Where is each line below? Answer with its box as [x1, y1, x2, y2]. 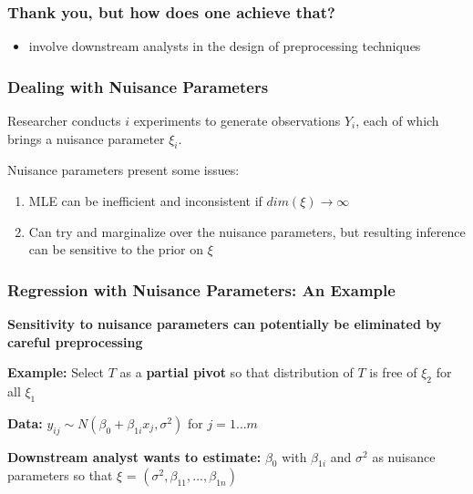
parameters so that [7, 466, 113, 485]
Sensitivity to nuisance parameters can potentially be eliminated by [7, 314, 442, 334]
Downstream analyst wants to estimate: [7, 447, 262, 466]
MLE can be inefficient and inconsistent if [28, 191, 262, 211]
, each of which [355, 111, 439, 130]
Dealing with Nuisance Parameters [7, 75, 269, 98]
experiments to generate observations [133, 111, 341, 130]
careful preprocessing [7, 332, 143, 351]
